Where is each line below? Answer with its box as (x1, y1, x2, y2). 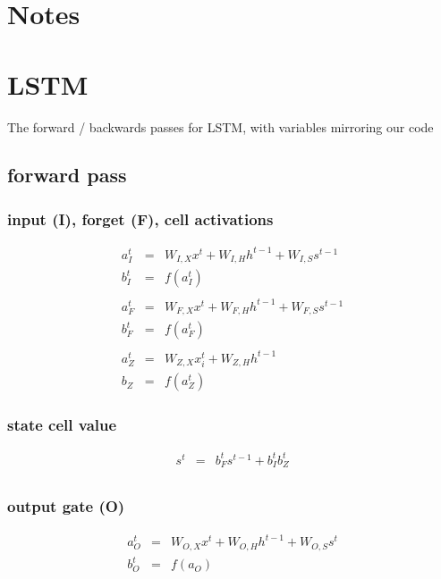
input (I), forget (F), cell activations (7, 207, 274, 230)
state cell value (7, 414, 117, 436)
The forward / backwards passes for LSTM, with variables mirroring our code (7, 117, 434, 136)
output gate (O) (7, 495, 125, 517)
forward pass (7, 161, 127, 189)
